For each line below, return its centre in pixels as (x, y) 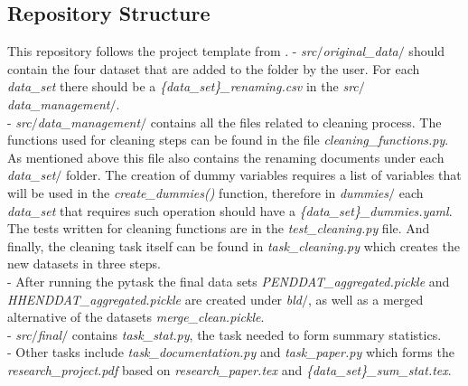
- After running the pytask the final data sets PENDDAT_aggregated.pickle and (229, 281)
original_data (360, 51)
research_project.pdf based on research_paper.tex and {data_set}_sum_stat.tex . (229, 369)
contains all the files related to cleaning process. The (296, 122)
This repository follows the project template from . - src (162, 51)
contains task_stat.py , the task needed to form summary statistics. (257, 334)
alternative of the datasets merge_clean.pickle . (136, 317)
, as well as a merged (365, 299)
